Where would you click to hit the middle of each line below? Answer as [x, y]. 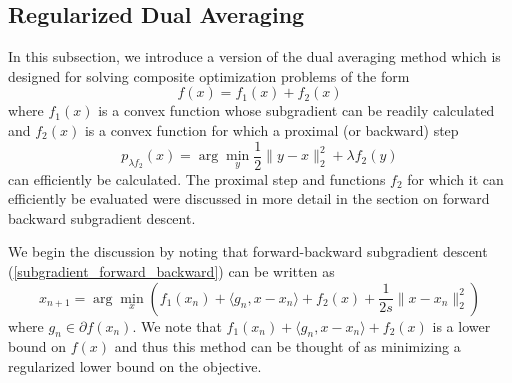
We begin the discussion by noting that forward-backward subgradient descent [248, 251]
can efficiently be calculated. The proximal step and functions [197, 178]
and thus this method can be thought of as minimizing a [287, 346]
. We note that [177, 325]
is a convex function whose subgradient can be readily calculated [296, 110]
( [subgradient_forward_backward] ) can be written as [171, 271]
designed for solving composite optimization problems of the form [209, 75]
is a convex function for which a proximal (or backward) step [271, 129]
